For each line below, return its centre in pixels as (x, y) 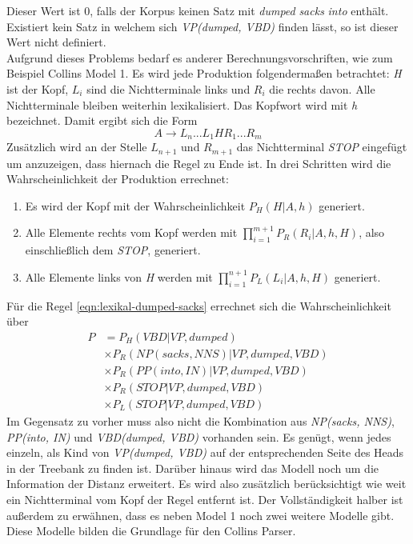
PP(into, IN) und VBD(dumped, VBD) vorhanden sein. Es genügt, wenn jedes (199, 436)
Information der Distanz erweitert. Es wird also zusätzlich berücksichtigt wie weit (206, 484)
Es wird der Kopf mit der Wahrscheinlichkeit (135, 205)
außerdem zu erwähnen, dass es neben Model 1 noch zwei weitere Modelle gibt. (200, 515)
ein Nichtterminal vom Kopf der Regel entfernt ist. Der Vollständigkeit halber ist (205, 499)
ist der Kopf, (38, 88)
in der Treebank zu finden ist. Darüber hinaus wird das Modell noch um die (193, 468)
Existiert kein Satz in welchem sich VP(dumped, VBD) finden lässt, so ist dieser (202, 26)
